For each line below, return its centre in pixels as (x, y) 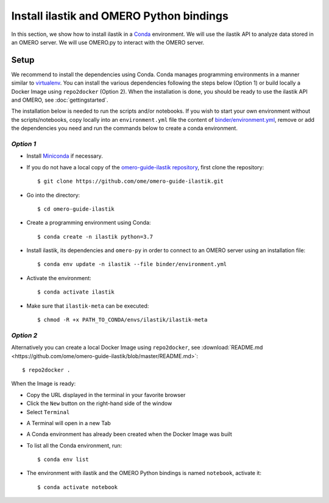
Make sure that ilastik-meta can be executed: (88, 306)
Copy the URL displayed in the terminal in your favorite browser (106, 395)
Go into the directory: (53, 195)
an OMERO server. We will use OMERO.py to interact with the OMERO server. (108, 42)
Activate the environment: (59, 278)
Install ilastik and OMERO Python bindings (120, 16)
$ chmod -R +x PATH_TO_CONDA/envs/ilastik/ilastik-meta (122, 320)
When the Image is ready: (44, 384)
